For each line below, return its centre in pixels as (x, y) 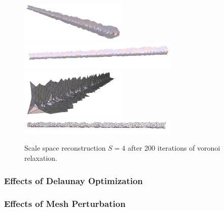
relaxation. (41, 158)
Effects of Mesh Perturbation (65, 204)
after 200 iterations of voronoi (174, 148)
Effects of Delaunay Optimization (73, 180)
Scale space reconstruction (65, 148)
